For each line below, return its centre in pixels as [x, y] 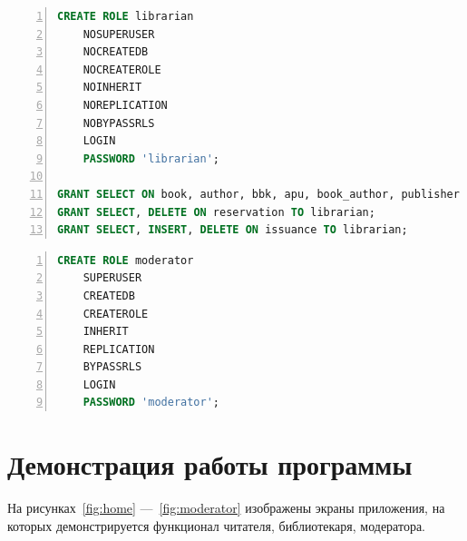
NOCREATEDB [116, 52]
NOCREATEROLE [122, 69]
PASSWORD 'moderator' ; [151, 403]
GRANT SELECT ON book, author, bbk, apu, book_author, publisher [258, 194]
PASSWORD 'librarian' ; [151, 158]
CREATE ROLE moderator [126, 260]
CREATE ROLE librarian [126, 16]
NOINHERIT [112, 88]
